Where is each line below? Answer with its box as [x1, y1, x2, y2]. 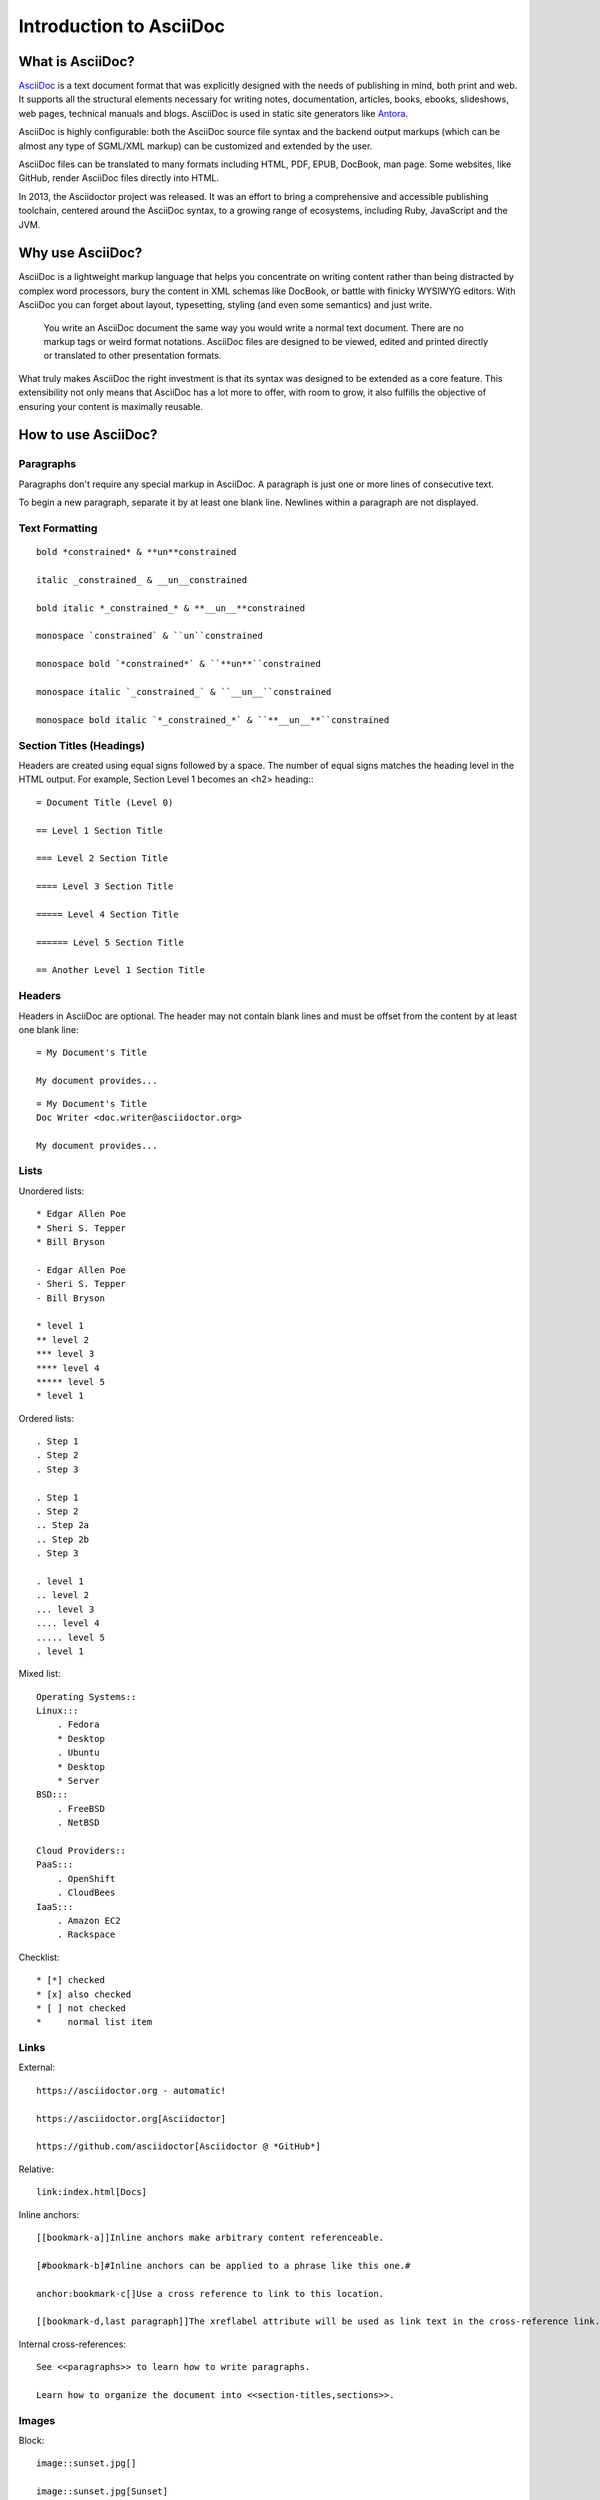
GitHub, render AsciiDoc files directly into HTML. [18, 172, 220, 184]
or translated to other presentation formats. [43, 350, 222, 362]
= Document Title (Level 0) [36, 796, 174, 808]
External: [18, 2061, 55, 2074]
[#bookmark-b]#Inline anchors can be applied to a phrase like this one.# [36, 2260, 411, 2271]
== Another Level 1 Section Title [36, 965, 205, 976]
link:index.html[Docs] [36, 2186, 148, 2198]
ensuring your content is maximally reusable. [18, 400, 204, 412]
